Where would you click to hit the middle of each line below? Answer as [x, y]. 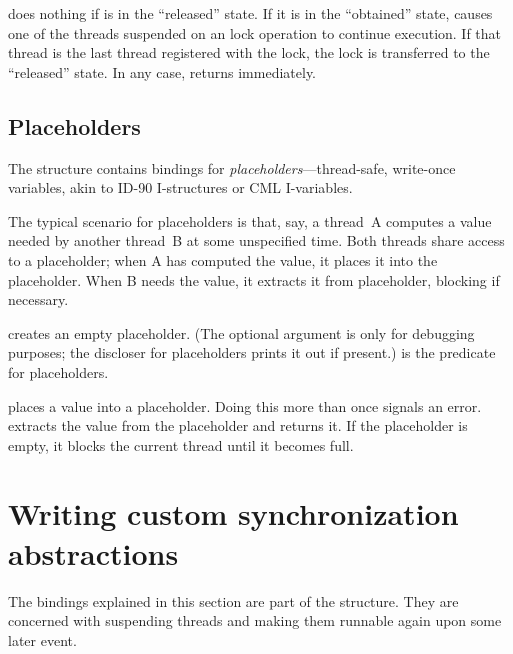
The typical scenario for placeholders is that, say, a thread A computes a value [250, 220]
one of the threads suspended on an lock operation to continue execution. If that [255, 32]
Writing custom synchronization [233, 513]
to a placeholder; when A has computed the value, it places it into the [223, 259]
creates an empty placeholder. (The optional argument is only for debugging [241, 332]
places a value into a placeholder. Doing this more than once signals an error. [245, 405]
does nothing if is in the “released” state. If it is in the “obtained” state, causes [250, 13]
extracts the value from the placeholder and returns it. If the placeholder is [238, 425]
